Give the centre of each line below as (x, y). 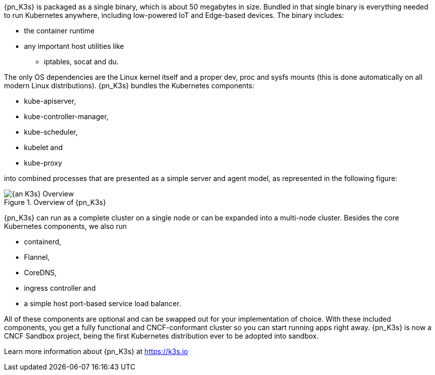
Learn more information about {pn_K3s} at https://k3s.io (96, 351)
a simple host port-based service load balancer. (103, 303)
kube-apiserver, (50, 101)
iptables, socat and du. (81, 62)
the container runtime (59, 31)
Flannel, (37, 257)
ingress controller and (60, 288)
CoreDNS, (40, 273)
